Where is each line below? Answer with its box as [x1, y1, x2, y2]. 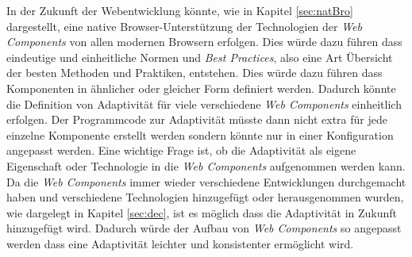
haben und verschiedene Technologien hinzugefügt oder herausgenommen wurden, [6, 189, 404, 205]
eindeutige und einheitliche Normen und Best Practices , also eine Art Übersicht [6, 48, 393, 65]
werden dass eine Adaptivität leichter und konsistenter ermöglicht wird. [6, 235, 354, 251]
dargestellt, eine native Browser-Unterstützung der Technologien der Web [6, 17, 362, 34]
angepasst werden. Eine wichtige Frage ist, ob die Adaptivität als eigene [6, 142, 356, 159]
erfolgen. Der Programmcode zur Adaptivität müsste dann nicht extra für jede [6, 111, 387, 128]
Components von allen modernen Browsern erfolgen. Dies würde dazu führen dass [6, 33, 402, 50]
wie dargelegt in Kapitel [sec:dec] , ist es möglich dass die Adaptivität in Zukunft [6, 204, 397, 221]
